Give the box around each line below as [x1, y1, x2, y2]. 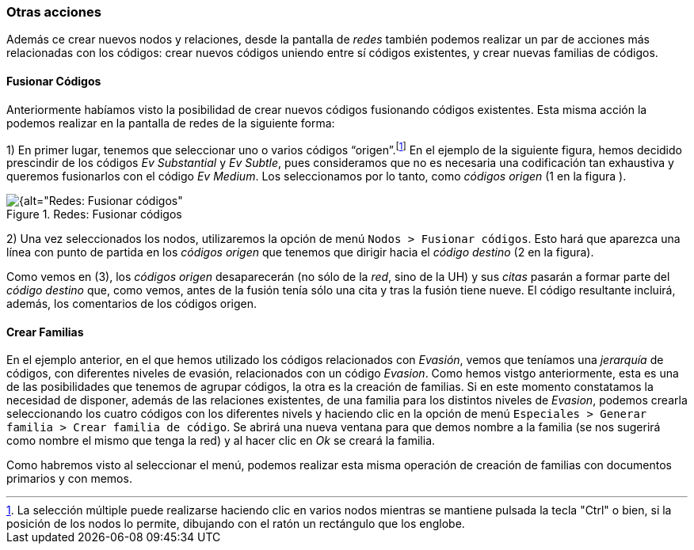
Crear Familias [6, 324, 84, 339]
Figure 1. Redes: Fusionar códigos [6, 207, 182, 222]
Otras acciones [6, 4, 101, 20]
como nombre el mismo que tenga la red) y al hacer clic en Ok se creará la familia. [6, 434, 436, 448]
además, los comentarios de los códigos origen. [6, 297, 257, 311]
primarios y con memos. [6, 472, 132, 486]
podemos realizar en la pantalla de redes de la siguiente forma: [6, 116, 335, 130]
